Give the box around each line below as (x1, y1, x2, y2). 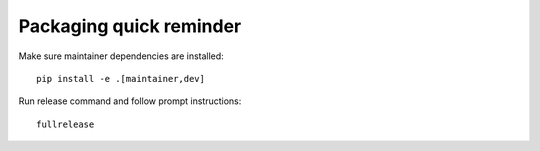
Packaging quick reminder (18, 15, 242, 37)
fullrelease (36, 118, 95, 130)
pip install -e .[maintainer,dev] (36, 73, 205, 84)
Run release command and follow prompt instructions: (18, 95, 242, 107)
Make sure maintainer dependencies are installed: (18, 50, 224, 62)
